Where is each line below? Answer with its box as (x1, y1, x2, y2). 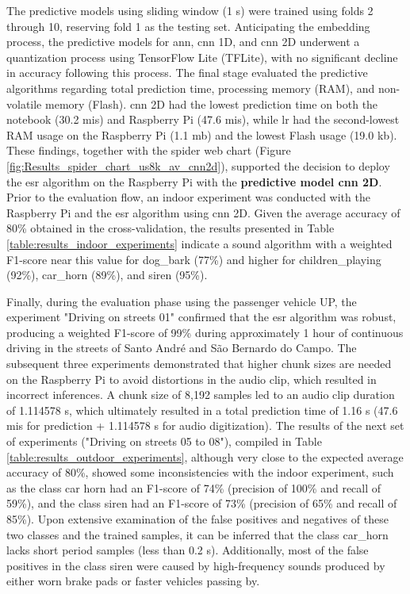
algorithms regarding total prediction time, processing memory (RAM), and (6, 79, 375, 96)
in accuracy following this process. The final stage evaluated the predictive (6, 64, 368, 81)
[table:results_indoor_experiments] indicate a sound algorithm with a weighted (6, 235, 393, 251)
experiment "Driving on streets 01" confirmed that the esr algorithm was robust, (6, 308, 397, 325)
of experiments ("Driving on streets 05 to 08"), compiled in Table (6, 433, 322, 450)
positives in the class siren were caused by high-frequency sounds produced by (6, 557, 385, 573)
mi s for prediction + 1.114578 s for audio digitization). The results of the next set (6, 417, 404, 434)
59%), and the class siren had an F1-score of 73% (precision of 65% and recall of (6, 495, 397, 512)
